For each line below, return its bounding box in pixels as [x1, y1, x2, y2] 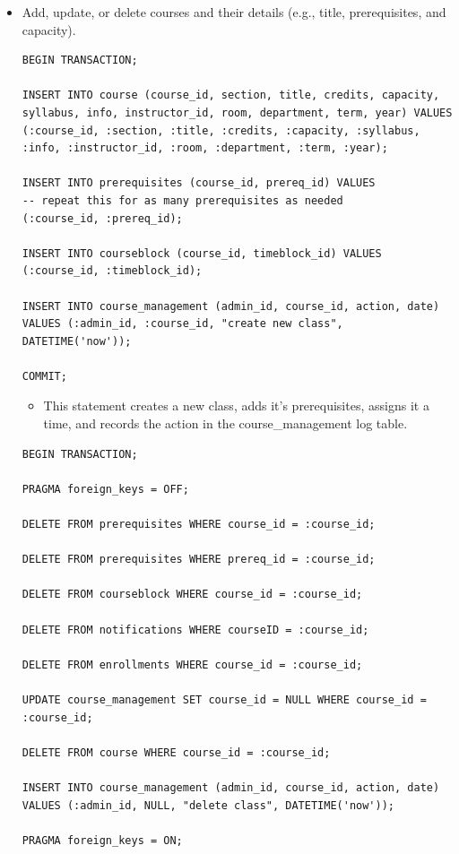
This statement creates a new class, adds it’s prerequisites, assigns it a [43, 396, 429, 415]
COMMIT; [22, 369, 67, 383]
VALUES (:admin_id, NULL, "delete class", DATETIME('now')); [22, 798, 395, 812]
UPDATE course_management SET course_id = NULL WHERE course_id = [22, 693, 427, 706]
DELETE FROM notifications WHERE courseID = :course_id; [22, 623, 369, 636]
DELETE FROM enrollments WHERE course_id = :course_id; [22, 658, 363, 671]
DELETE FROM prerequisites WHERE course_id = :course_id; [22, 518, 376, 531]
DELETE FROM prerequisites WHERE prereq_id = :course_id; [22, 553, 376, 566]
